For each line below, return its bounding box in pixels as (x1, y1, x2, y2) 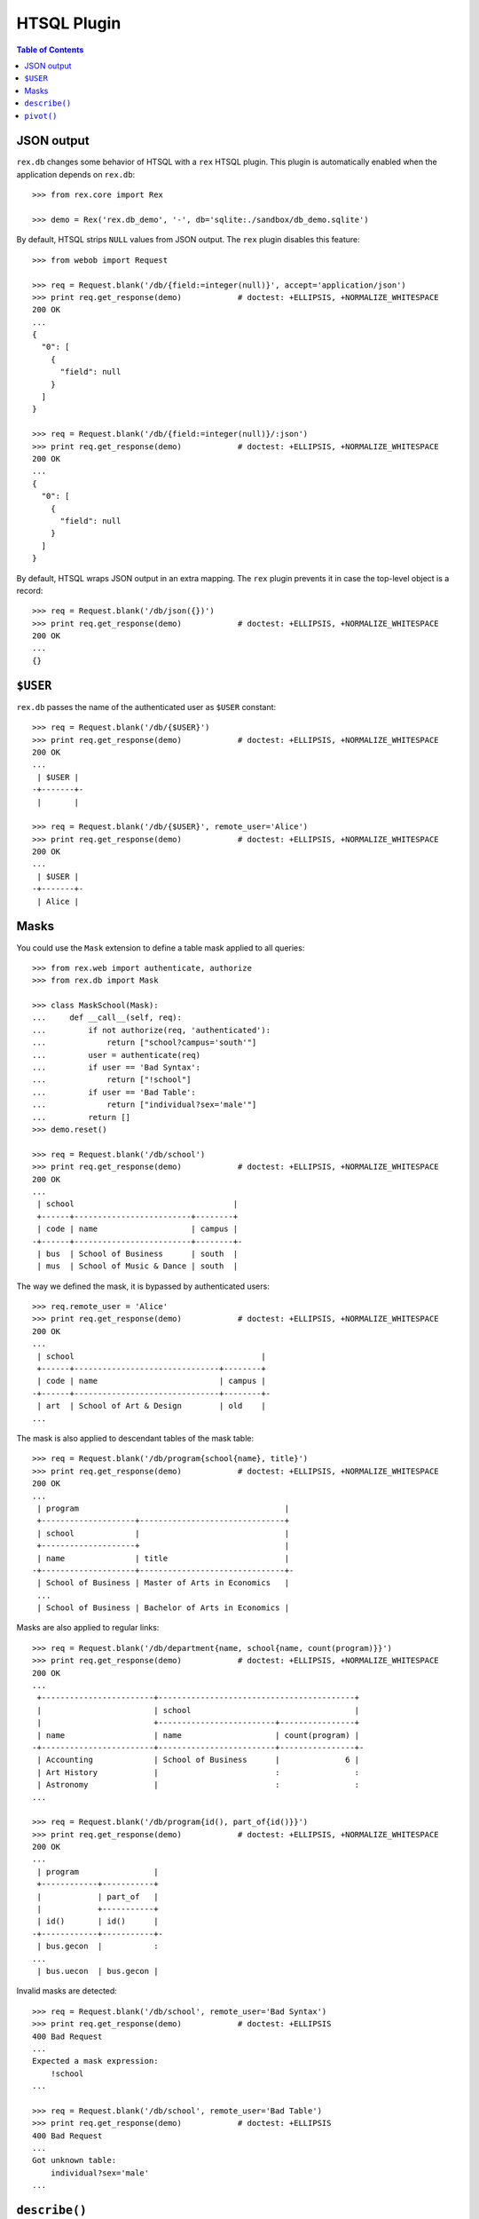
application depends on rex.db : (16, 169, 136, 179)
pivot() (24, 111, 58, 121)
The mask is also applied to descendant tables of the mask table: (16, 1433, 255, 1443)
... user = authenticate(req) (32, 1050, 201, 1060)
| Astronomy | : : (36, 1780, 360, 1790)
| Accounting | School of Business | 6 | (36, 1755, 360, 1765)
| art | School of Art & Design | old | (36, 1401, 266, 1411)
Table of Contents (16, 44, 84, 55)
